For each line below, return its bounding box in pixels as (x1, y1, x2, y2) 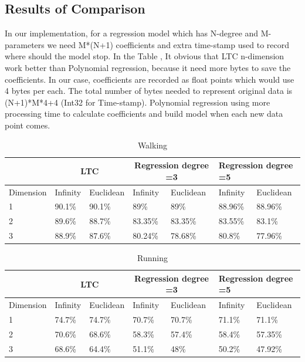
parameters (5, 38, 45, 50)
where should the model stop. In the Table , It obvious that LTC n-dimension (5, 50, 284, 62)
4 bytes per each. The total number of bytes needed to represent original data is (5, 84, 293, 97)
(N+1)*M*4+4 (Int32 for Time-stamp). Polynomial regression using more (5, 96, 270, 108)
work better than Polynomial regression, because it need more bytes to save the (5, 61, 291, 73)
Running (137, 252, 168, 264)
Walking (137, 138, 168, 151)
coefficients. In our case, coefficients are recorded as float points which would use (5, 73, 294, 85)
